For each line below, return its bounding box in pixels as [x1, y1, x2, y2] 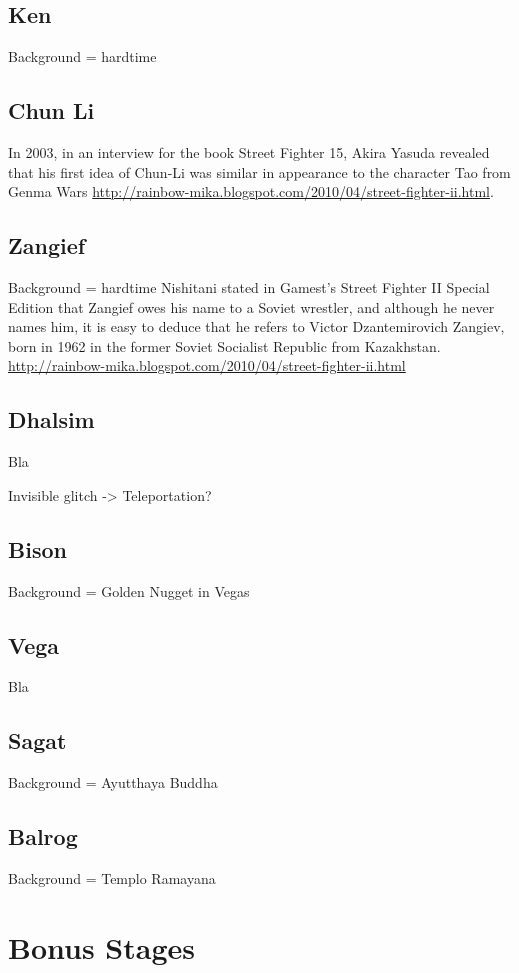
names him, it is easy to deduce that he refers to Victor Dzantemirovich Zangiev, [8, 316, 505, 337]
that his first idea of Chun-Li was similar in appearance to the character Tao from [8, 161, 511, 182]
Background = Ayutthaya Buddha [8, 772, 218, 793]
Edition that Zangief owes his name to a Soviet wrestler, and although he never [8, 296, 495, 317]
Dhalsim [8, 404, 95, 435]
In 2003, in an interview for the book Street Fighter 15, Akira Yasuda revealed [8, 142, 490, 162]
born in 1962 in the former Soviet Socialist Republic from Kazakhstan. [8, 335, 441, 356]
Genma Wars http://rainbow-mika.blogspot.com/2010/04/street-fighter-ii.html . [8, 181, 494, 202]
